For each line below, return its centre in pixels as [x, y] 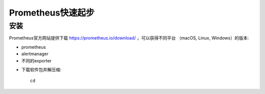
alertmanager [35, 54]
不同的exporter [36, 60]
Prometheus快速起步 [52, 13]
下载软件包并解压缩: [41, 69]
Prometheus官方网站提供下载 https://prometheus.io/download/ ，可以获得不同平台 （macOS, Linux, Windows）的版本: [129, 38]
